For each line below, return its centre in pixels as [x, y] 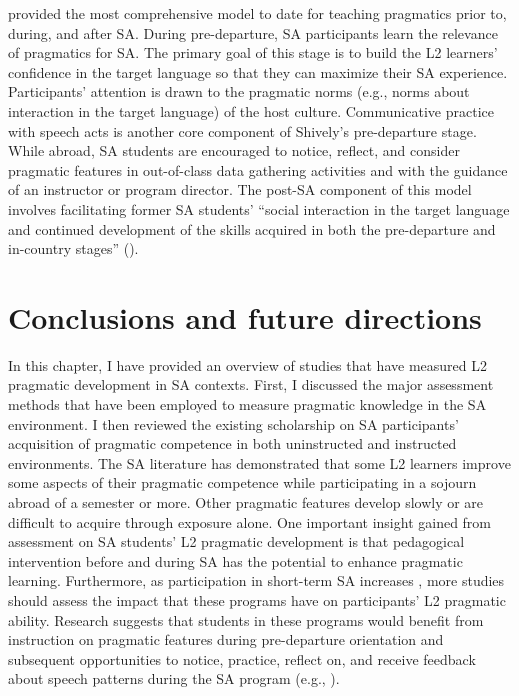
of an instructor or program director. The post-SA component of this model [240, 189]
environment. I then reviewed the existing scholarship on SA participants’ [233, 423]
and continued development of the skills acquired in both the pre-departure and [252, 228]
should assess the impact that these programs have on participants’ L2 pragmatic [257, 599]
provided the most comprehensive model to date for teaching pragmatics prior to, [257, 13]
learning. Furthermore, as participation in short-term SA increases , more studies [256, 580]
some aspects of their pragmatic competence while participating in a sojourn [242, 482]
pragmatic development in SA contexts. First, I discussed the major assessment [251, 384]
